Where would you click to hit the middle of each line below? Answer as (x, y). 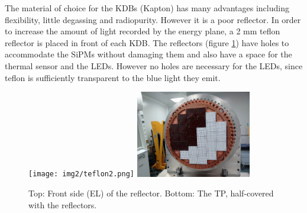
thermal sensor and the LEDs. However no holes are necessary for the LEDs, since (154, 65)
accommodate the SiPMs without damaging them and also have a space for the (148, 54)
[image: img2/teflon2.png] (81, 174)
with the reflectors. (63, 204)
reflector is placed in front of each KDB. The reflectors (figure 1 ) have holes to (147, 42)
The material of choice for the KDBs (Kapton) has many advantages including (147, 8)
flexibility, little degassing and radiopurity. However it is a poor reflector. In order (153, 19)
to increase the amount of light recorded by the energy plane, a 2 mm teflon (143, 31)
